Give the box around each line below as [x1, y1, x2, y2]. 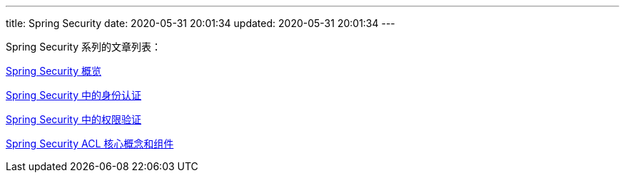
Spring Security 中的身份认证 [6, 89, 142, 101]
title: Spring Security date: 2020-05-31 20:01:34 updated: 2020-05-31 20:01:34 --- [6, 17, 395, 29]
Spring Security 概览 [6, 65, 102, 77]
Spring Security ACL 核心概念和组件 [6, 137, 174, 150]
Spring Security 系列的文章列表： [6, 41, 162, 53]
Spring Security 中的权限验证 [6, 113, 142, 125]
